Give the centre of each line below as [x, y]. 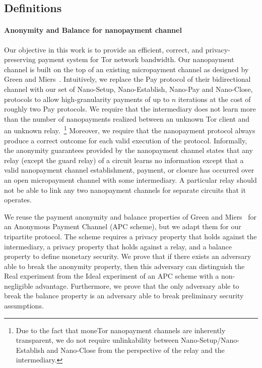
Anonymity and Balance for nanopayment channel [93, 30]
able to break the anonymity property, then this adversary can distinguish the [124, 266]
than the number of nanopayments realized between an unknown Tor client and [127, 118]
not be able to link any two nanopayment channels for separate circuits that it [125, 190]
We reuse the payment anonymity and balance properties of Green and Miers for [130, 216]
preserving [20, 59]
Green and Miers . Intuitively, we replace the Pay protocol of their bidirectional [127, 79]
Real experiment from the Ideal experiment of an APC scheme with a [112, 276]
